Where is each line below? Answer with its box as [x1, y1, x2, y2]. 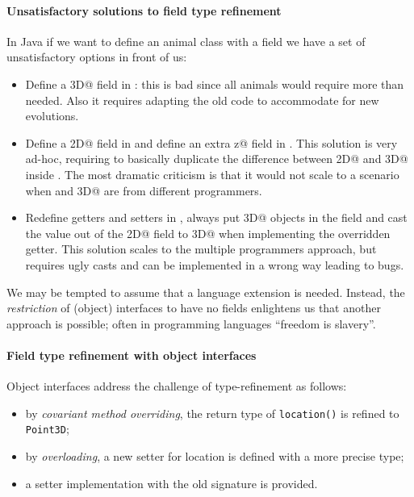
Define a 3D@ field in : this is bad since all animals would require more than [25, 75, 404, 92]
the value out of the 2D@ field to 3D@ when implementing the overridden [25, 224, 391, 241]
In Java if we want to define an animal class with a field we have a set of [6, 32, 366, 49]
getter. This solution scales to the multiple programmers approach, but [25, 240, 377, 257]
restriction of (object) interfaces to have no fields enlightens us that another [6, 299, 381, 316]
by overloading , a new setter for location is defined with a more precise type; [25, 448, 404, 464]
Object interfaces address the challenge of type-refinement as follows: [6, 378, 347, 395]
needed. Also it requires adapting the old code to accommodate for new [25, 91, 379, 108]
